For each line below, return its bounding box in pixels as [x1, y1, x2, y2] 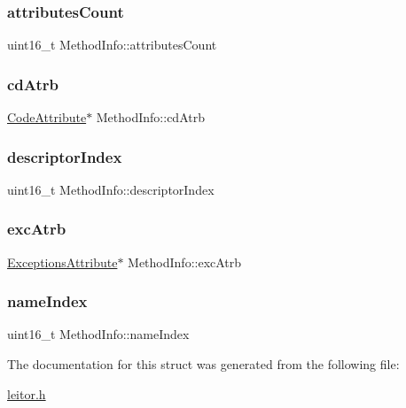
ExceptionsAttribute [7, 252, 118, 271]
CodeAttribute [7, 108, 87, 127]
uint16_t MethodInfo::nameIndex [7, 325, 190, 343]
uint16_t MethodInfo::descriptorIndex [7, 180, 215, 198]
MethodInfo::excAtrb [128, 252, 242, 271]
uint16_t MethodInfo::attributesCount [7, 35, 217, 54]
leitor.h [7, 384, 46, 403]
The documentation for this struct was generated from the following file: [7, 355, 400, 373]
